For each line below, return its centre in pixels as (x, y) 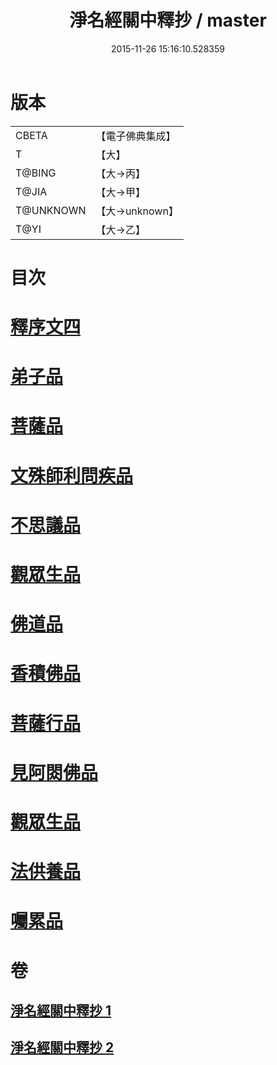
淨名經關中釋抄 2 (62, 1047)
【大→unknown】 (137, 211)
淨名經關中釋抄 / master (168, 20)
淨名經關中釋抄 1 (61, 1010)
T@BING (36, 173)
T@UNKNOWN (51, 210)
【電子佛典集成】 (136, 136)
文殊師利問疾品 (72, 475)
